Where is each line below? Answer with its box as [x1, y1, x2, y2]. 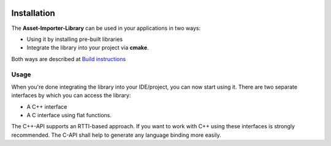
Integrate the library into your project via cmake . [26, 44, 150, 51]
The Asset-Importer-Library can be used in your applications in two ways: [11, 24, 201, 32]
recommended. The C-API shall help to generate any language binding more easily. [11, 131, 222, 139]
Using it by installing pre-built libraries [26, 35, 123, 43]
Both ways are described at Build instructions [11, 55, 126, 62]
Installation [11, 8, 55, 18]
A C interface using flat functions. [26, 112, 112, 119]
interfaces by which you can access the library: [11, 92, 131, 99]
